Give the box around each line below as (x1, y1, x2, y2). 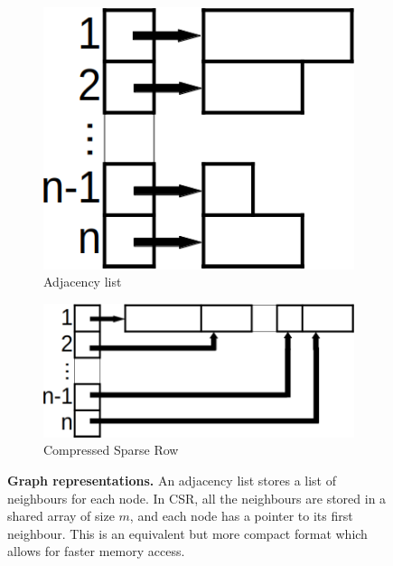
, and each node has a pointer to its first (129, 506, 353, 525)
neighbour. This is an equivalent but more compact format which (7, 524, 368, 542)
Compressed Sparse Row (43, 440, 179, 459)
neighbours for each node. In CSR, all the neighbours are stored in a (7, 488, 387, 507)
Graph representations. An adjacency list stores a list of (7, 470, 336, 489)
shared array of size (7, 506, 115, 525)
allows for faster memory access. (7, 542, 185, 561)
